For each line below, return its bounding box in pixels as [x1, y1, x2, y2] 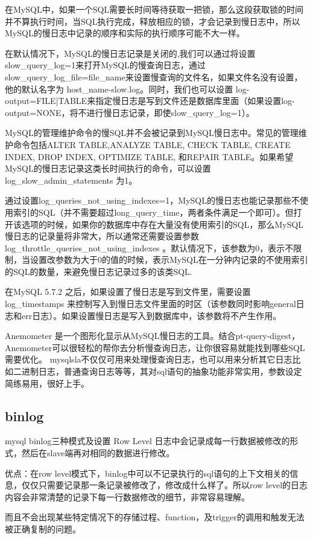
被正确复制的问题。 [5, 522, 81, 535]
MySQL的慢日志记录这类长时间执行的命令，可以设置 [5, 162, 211, 175]
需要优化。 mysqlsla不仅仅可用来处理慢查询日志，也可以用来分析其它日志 [5, 353, 292, 366]
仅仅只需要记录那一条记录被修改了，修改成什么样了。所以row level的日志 [21, 479, 308, 491]
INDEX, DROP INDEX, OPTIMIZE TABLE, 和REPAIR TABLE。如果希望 [5, 150, 294, 163]
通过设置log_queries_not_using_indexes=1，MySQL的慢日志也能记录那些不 [5, 194, 300, 207]
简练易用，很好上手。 [5, 376, 89, 389]
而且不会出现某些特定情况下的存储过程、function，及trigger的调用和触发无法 [5, 511, 305, 523]
